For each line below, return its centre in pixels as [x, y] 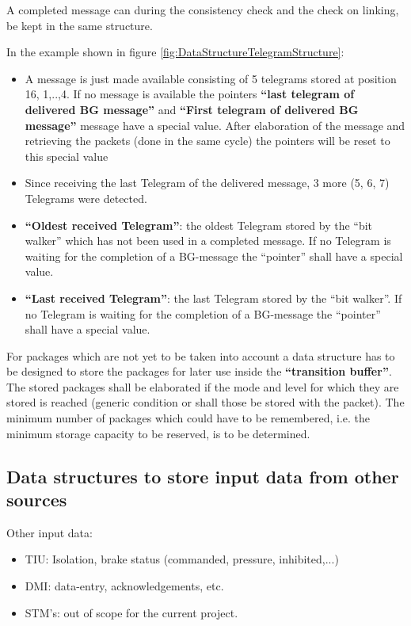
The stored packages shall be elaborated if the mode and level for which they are [203, 386]
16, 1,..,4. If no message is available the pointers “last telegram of [190, 94]
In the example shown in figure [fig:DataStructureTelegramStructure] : [175, 52]
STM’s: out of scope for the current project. [131, 612]
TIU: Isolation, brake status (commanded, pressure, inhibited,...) [182, 559]
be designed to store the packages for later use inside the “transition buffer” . [199, 371]
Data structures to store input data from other [203, 476]
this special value [67, 156]
